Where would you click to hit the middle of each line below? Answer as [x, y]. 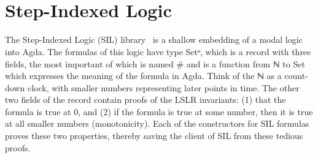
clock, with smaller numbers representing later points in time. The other [163, 87]
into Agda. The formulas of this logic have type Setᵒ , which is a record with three [158, 51]
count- [296, 76]
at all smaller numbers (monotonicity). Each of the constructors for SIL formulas [157, 123]
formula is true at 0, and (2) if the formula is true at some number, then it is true [159, 111]
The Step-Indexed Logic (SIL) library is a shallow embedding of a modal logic [154, 39]
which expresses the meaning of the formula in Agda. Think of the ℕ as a [143, 76]
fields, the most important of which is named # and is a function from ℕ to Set [155, 63]
